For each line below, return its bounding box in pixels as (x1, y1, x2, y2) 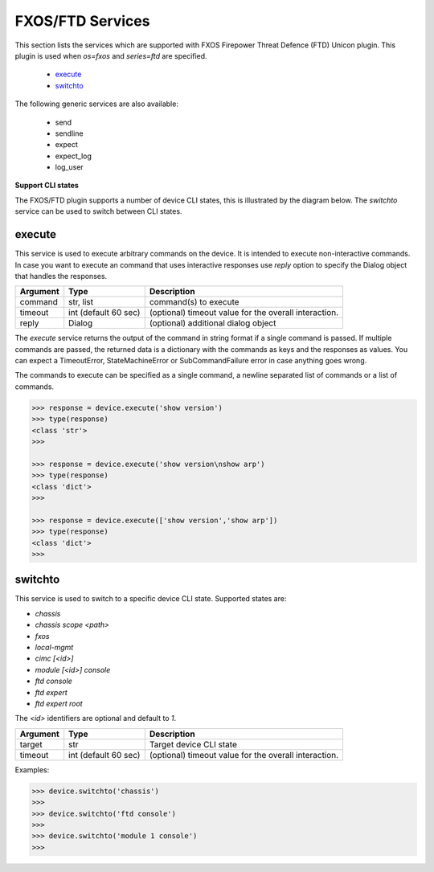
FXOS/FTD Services (14, 12, 150, 30)
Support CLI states (14, 181, 80, 190)
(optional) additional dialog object (149, 317, 276, 329)
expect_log (55, 151, 92, 161)
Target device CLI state (149, 739, 237, 750)
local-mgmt (35, 643, 74, 652)
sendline (55, 129, 84, 138)
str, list (68, 297, 94, 308)
